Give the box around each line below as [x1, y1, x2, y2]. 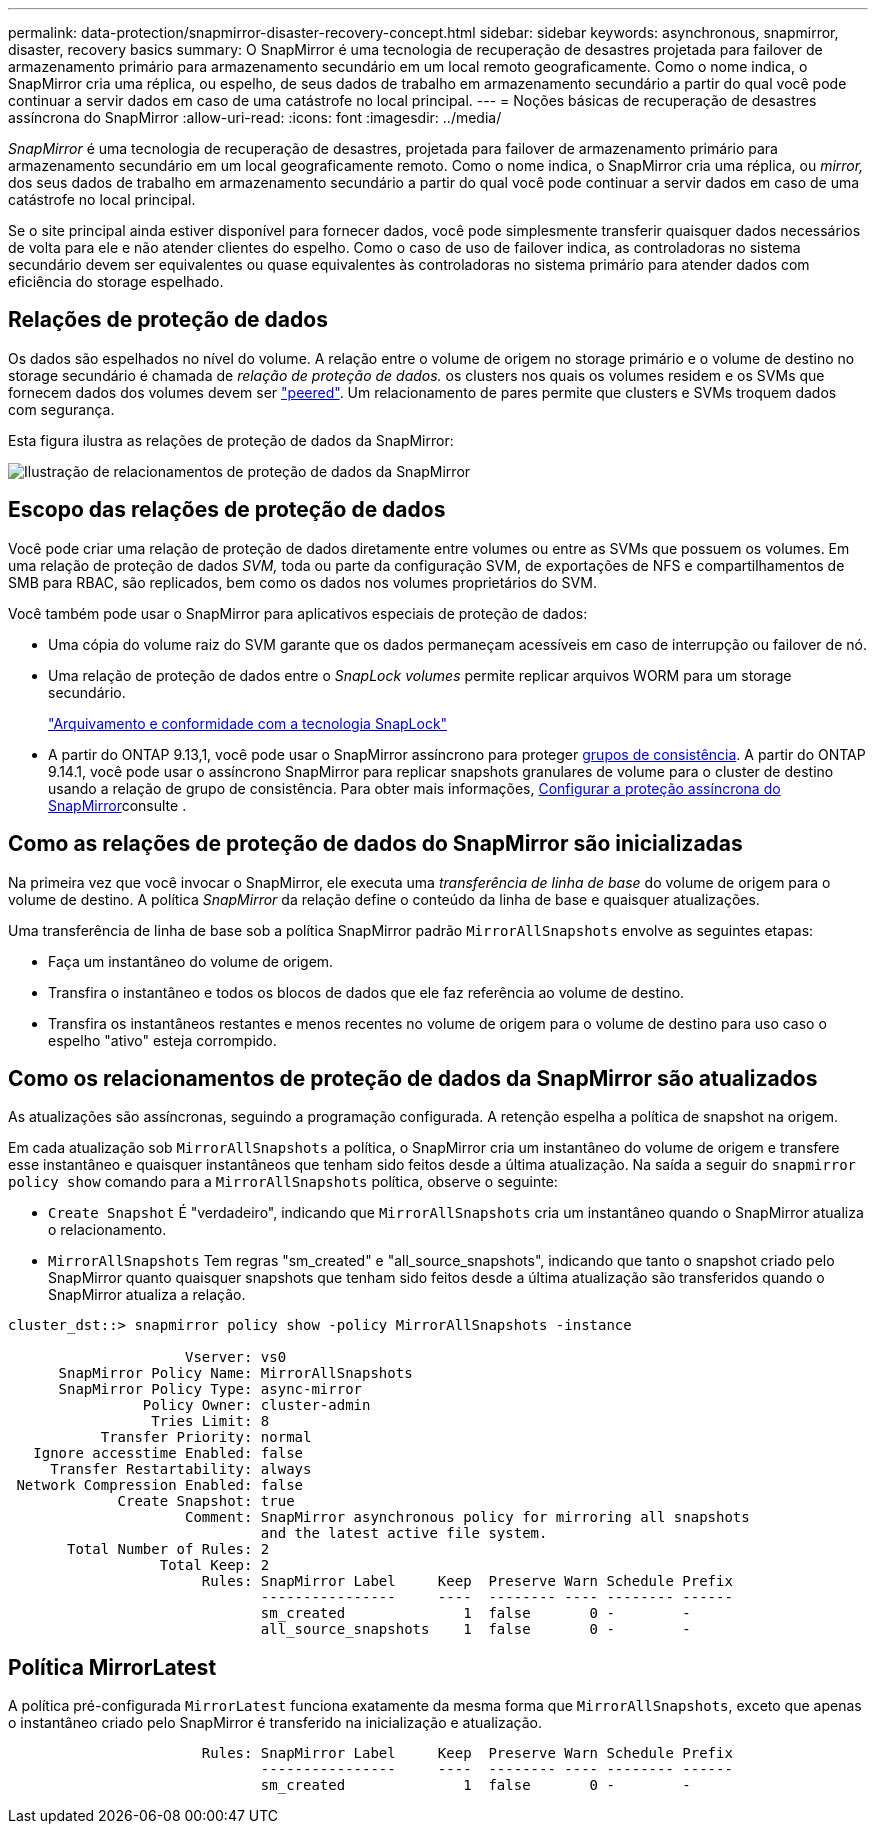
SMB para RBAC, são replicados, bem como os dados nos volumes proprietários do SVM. [8, 573, 597, 591]
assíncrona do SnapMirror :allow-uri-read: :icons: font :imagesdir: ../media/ [8, 109, 502, 126]
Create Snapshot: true [117, 1493, 295, 1510]
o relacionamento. [48, 1221, 167, 1239]
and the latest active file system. [260, 1525, 548, 1542]
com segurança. [8, 400, 115, 418]
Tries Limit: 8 [151, 1413, 270, 1430]
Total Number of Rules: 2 [67, 1541, 270, 1558]
